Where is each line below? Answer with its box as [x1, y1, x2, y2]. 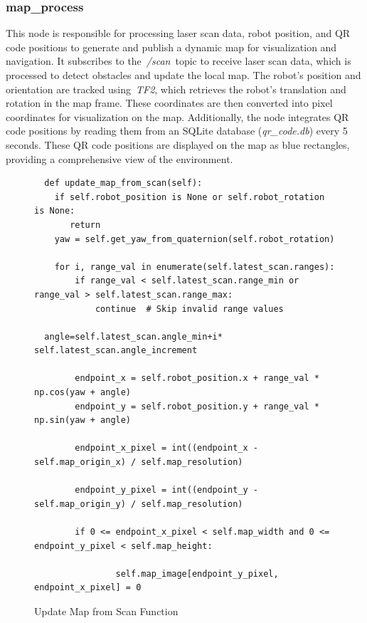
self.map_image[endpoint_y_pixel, [115, 568, 279, 579]
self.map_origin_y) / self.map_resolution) [34, 498, 243, 509]
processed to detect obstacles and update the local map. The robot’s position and [6, 68, 361, 82]
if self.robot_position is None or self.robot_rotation [54, 192, 325, 202]
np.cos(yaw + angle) [34, 387, 132, 398]
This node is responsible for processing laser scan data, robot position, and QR [6, 26, 351, 41]
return [70, 219, 101, 230]
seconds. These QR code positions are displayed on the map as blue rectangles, [6, 137, 350, 152]
